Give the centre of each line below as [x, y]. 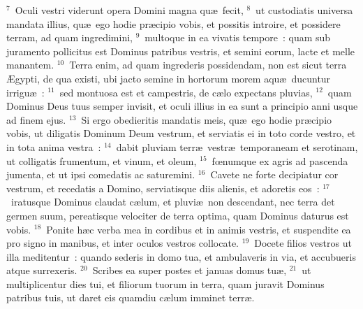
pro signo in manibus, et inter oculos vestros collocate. [123, 243]
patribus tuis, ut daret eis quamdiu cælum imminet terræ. [131, 297]
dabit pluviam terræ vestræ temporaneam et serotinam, [237, 146]
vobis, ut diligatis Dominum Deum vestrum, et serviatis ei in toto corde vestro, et [181, 133]
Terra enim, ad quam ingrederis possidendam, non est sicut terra [208, 65]
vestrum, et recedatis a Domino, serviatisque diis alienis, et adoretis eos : [163, 188]
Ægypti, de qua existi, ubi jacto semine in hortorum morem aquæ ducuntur [169, 78]
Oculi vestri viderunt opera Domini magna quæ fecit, [129, 10]
